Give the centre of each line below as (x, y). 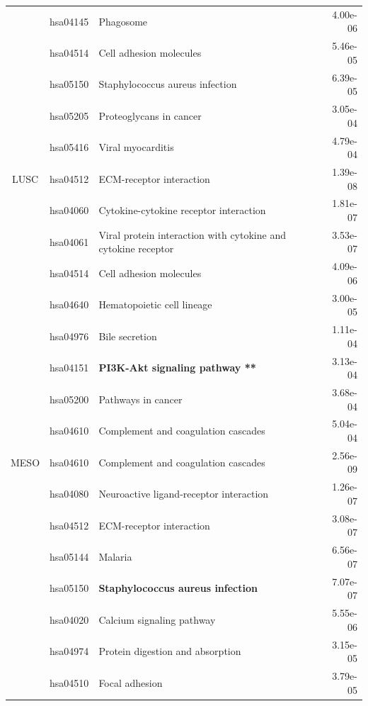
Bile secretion (128, 336)
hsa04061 (69, 241)
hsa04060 (69, 210)
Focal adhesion (131, 682)
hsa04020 (69, 619)
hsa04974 (69, 651)
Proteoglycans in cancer (150, 115)
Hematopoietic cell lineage (155, 304)
